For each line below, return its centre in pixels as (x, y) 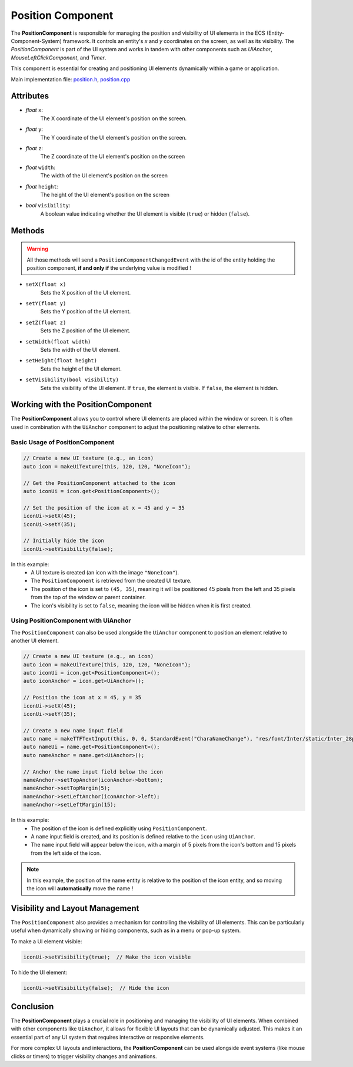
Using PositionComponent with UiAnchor (71, 620)
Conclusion (32, 1007)
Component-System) (36, 41)
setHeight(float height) (61, 361)
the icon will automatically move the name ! (80, 888)
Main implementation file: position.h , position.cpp (71, 79)
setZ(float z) (46, 322)
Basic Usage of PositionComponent (63, 442)
